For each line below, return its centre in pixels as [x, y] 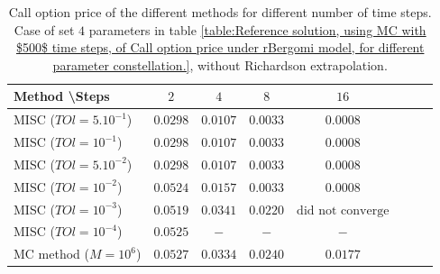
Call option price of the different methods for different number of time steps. [220, 12]
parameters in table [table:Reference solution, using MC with [257, 29]
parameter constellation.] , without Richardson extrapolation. [220, 64]
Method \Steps [62, 96]
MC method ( [51, 254]
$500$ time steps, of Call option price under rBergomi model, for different [220, 47]
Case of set [44, 29]
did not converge [343, 210]
